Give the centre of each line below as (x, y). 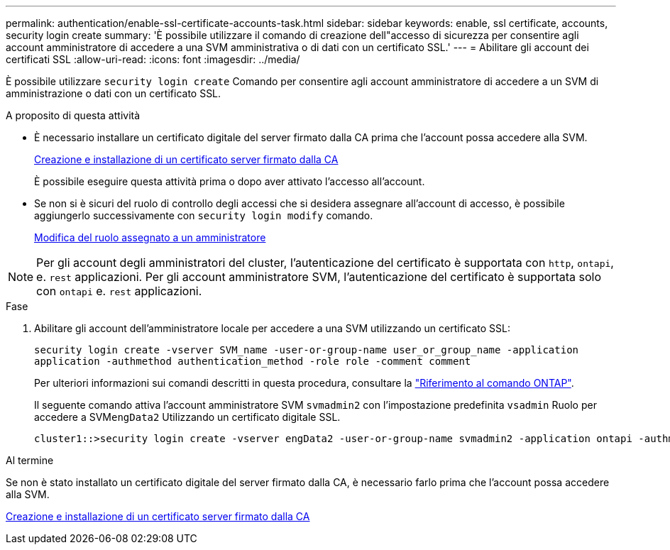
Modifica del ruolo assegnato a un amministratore (150, 237)
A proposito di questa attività (73, 115)
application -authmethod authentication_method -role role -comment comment (253, 361)
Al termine (30, 460)
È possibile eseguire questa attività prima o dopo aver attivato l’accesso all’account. (230, 181)
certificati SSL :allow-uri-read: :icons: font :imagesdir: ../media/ (153, 59)
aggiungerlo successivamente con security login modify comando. (204, 215)
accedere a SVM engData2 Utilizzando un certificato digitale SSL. (187, 417)
